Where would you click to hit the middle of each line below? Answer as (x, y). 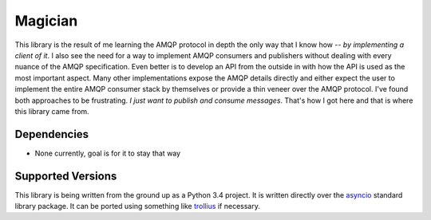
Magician (46, 21)
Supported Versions (66, 176)
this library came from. (52, 111)
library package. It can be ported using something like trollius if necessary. (138, 206)
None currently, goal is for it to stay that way (108, 153)
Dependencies (52, 134)
